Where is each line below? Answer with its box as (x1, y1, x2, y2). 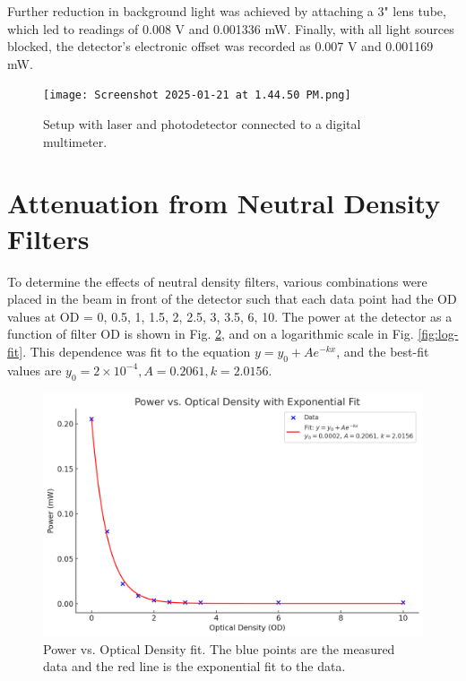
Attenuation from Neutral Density (7, 185, 441, 221)
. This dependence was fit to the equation (22, 341, 251, 360)
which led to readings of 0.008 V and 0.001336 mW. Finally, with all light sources (7, 19, 454, 38)
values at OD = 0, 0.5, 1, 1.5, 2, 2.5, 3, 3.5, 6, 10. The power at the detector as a (7, 306, 453, 325)
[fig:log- (418, 324, 459, 343)
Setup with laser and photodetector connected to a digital (43, 115, 361, 134)
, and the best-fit (336, 341, 429, 360)
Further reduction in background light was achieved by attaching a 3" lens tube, (7, 2, 446, 20)
